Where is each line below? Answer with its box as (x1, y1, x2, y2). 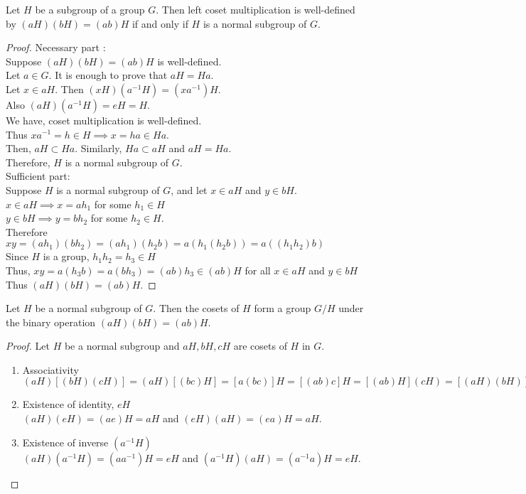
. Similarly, (75, 141, 122, 156)
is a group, (43, 249, 90, 264)
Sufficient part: (6, 168, 70, 183)
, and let (171, 182, 208, 197)
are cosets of (233, 338, 287, 353)
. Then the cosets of (153, 301, 240, 316)
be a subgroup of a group (35, 2, 145, 16)
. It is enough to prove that (48, 68, 168, 82)
